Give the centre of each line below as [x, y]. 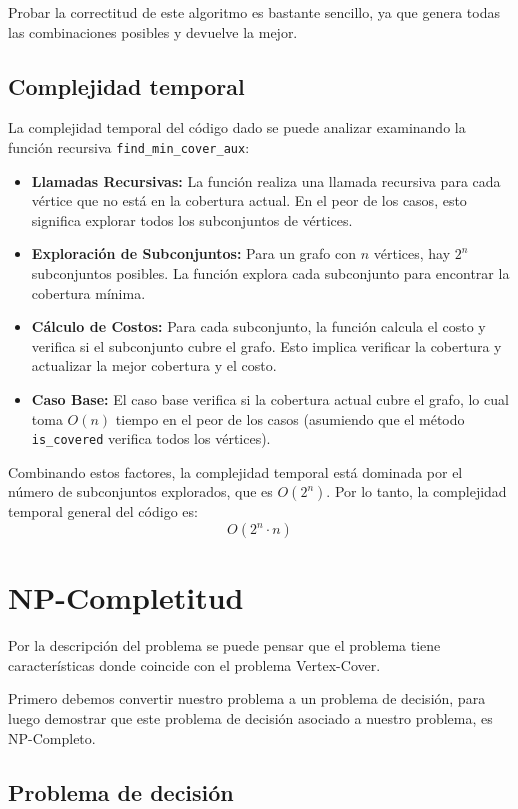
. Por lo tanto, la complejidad [416, 491]
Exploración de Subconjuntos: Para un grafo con [194, 253]
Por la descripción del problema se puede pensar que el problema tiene [224, 645]
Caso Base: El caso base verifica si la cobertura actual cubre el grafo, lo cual [270, 398]
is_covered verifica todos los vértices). [151, 438]
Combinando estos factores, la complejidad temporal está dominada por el [235, 471]
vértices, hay [412, 253]
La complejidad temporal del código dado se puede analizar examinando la [237, 127]
